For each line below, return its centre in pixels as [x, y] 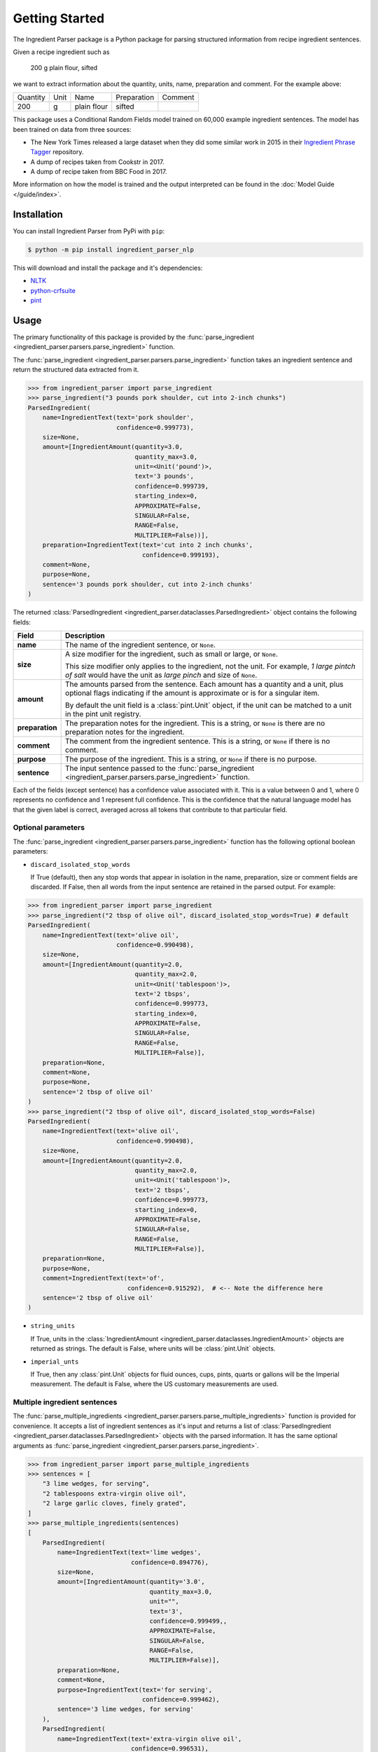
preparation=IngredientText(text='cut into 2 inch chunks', [148, 545]
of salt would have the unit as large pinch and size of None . [161, 675]
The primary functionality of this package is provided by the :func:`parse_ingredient [134, 337]
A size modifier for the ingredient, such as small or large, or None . [172, 654]
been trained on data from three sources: [72, 129]
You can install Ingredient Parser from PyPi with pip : [89, 231]
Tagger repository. [57, 152]
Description [85, 636]
